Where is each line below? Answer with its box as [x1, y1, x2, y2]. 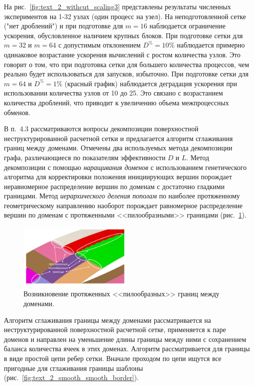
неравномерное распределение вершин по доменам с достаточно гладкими [4, 181, 225, 191]
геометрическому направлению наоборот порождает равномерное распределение [4, 200, 243, 210]
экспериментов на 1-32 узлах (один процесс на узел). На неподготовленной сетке [4, 11, 246, 21]
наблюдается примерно [177, 40, 245, 50]
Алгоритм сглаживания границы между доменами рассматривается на [4, 314, 211, 325]
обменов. [4, 107, 31, 117]
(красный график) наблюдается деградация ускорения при [64, 78, 237, 88]
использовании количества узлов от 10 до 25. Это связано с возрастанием [4, 88, 223, 98]
